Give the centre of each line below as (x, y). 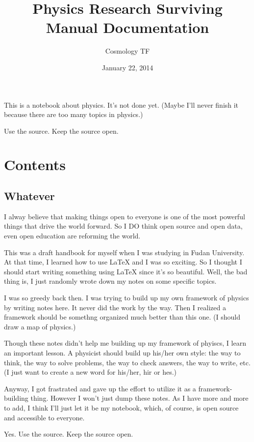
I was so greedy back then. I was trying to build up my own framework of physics (127, 298)
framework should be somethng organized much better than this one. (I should (122, 317)
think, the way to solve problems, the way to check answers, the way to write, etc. (127, 362)
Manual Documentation (127, 27)
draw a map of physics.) (40, 326)
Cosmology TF (127, 51)
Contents (35, 164)
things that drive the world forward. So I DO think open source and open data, (123, 226)
